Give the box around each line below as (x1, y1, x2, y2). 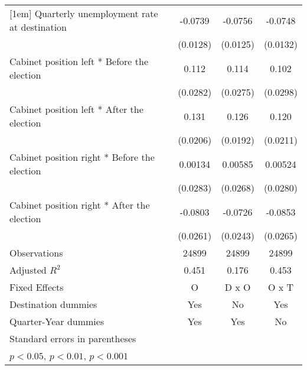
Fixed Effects (9, 280, 64, 294)
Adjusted (9, 263, 47, 277)
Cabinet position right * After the (9, 198, 150, 212)
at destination (9, 20, 67, 34)
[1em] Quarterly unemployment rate (9, 7, 158, 20)
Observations (9, 246, 63, 259)
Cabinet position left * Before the (9, 54, 149, 68)
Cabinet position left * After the (9, 102, 143, 116)
